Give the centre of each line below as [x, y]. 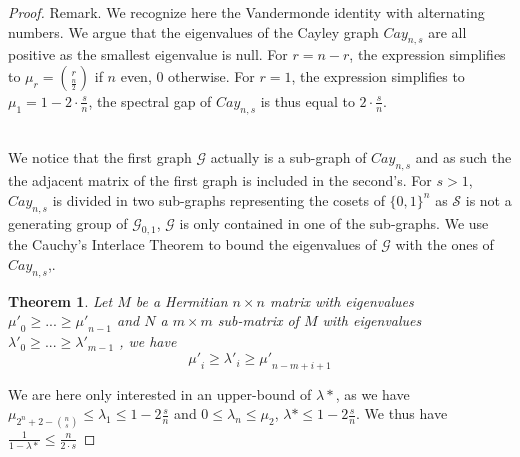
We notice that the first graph [100, 157]
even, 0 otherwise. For [187, 75]
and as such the [463, 157]
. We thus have [402, 413]
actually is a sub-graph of [288, 157]
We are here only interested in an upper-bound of [160, 393]
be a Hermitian [181, 300]
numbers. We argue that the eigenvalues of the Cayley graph [193, 31]
